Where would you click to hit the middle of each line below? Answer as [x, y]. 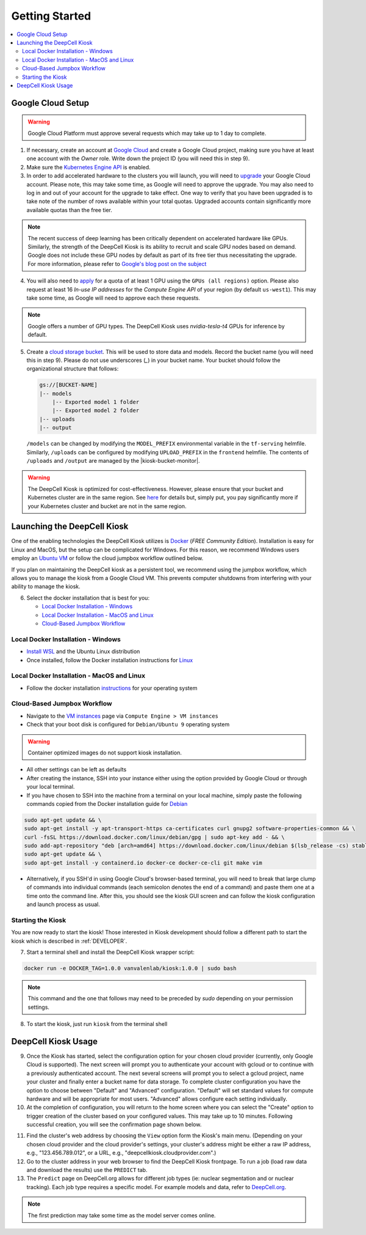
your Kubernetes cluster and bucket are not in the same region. [107, 506]
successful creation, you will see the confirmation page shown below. [114, 1124]
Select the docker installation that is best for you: [88, 598]
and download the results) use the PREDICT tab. [87, 1170]
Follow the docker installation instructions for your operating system [112, 688]
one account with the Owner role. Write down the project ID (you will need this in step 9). [138, 158]
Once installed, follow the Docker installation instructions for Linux [110, 660]
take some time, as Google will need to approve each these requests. [113, 298]
